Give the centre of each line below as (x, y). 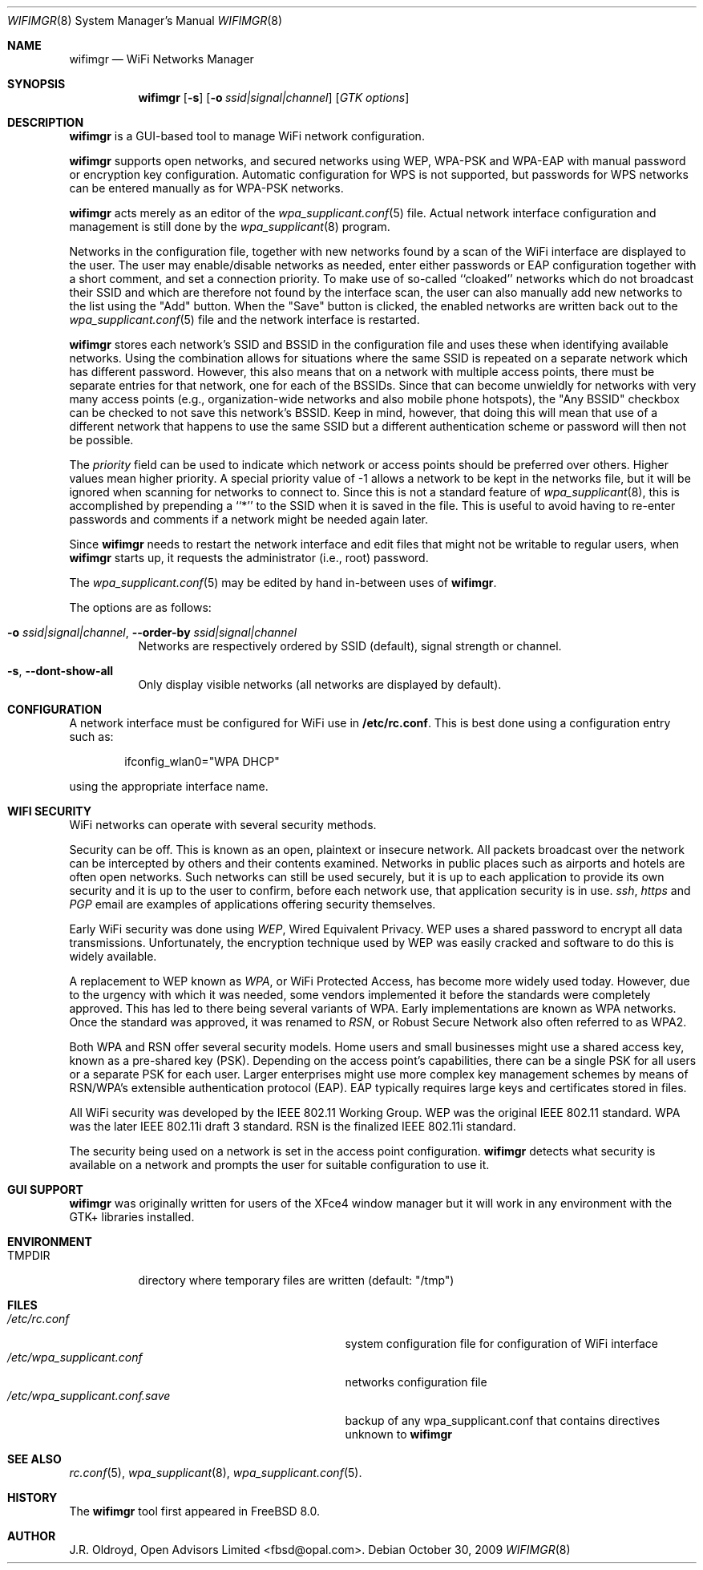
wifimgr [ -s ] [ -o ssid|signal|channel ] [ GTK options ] (274, 97)
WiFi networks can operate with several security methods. (223, 825)
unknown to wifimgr (398, 1434)
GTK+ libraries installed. (132, 1217)
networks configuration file (416, 1382)
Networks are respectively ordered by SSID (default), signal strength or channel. (350, 646)
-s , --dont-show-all (61, 671)
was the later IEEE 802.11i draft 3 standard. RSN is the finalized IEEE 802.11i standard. (293, 1126)
